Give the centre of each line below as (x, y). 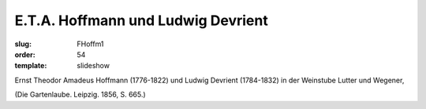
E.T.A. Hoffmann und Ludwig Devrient (141, 20)
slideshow (93, 66)
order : (25, 54)
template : (31, 66)
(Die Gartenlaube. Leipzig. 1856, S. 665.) (80, 95)
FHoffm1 (90, 44)
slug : (23, 44)
